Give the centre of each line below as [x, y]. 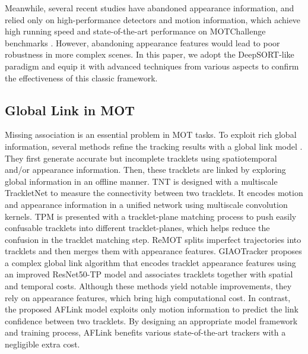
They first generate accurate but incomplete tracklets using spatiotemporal [141, 158]
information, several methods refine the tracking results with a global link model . [154, 146]
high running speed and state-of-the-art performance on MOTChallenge [135, 31]
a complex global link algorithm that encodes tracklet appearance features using [150, 262]
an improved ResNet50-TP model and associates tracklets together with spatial [149, 274]
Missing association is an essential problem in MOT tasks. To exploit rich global [151, 135]
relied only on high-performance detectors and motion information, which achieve [153, 19]
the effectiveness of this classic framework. [81, 78]
